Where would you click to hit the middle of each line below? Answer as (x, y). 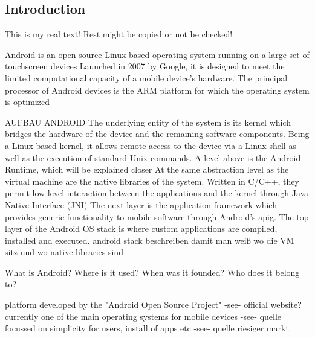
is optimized (27, 102)
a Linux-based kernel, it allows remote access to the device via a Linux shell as (151, 145)
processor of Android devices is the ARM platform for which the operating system (157, 90)
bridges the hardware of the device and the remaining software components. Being (157, 134)
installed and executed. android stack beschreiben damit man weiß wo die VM (150, 240)
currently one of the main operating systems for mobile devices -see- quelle (143, 316)
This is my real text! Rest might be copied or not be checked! (119, 34)
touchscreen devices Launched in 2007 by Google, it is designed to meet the (145, 66)
